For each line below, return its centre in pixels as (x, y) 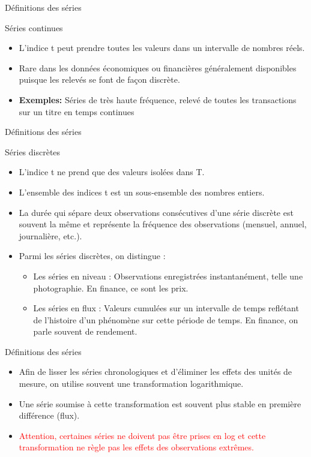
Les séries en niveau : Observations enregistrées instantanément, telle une (168, 276)
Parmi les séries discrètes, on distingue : (92, 256)
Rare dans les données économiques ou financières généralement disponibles (158, 67)
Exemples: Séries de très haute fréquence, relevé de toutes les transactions (158, 99)
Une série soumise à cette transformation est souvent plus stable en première (160, 403)
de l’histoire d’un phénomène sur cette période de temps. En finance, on (166, 319)
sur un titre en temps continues (77, 111)
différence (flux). (49, 415)
